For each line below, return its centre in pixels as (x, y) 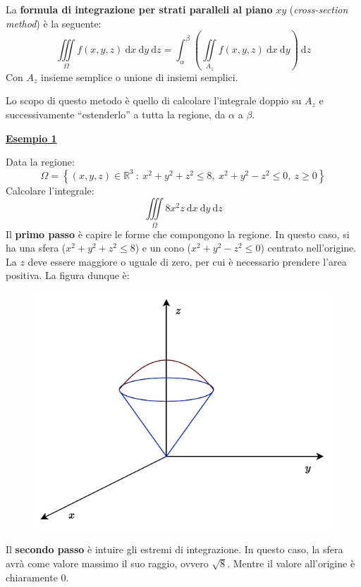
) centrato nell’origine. (308, 248)
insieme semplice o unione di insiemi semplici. (140, 76)
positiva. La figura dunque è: (68, 275)
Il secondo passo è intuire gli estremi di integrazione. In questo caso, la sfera (175, 549)
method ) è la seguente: (54, 23)
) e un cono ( (163, 248)
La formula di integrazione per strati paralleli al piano (139, 9)
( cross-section (319, 9)
